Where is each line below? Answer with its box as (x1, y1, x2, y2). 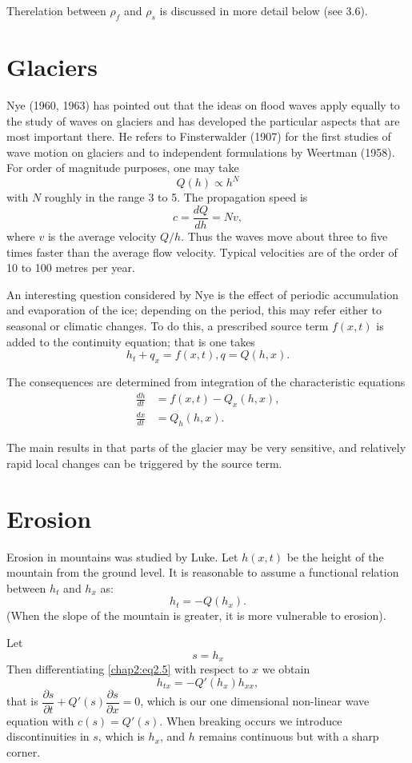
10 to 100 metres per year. (6, 259, 135, 276)
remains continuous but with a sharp (198, 728, 379, 745)
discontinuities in (6, 728, 90, 745)
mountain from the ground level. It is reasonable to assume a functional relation (6, 564, 399, 581)
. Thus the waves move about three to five (181, 228, 388, 245)
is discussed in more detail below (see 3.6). (159, 2, 368, 18)
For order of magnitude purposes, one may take (6, 159, 239, 176)
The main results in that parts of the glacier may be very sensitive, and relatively (6, 439, 406, 456)
